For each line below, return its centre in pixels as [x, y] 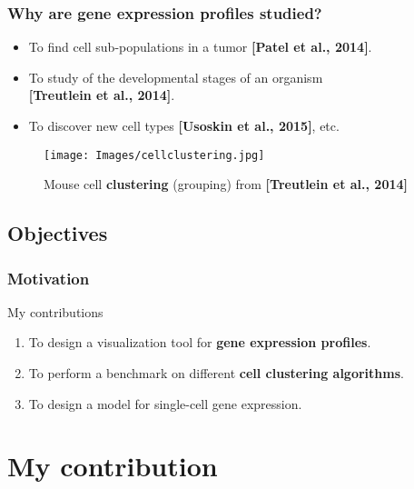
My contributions [55, 311]
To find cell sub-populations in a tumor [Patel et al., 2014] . [200, 47]
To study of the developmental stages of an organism [176, 77]
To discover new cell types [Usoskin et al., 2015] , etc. [184, 125]
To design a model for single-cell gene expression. [165, 403]
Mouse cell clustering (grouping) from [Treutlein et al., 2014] [226, 184]
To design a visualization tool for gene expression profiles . [200, 342]
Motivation [49, 278]
